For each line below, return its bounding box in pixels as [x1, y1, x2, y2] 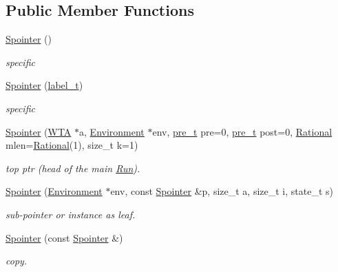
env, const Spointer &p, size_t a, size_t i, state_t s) [110, 184, 333, 198]
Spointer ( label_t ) [6, 78, 83, 92]
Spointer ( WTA [6, 124, 72, 138]
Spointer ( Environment [6, 184, 103, 198]
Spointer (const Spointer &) [6, 230, 123, 244]
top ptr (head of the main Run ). [6, 160, 140, 175]
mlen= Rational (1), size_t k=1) [6, 138, 138, 152]
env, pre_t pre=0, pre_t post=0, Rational [152, 124, 332, 138]
